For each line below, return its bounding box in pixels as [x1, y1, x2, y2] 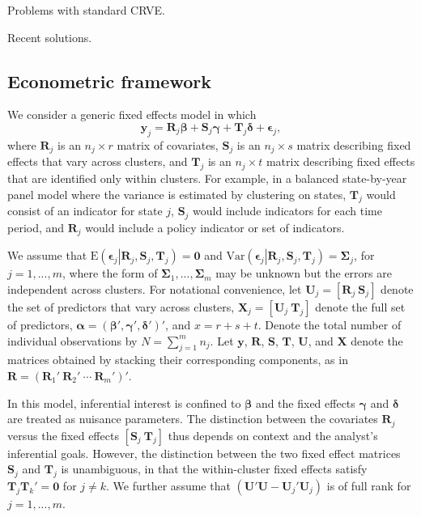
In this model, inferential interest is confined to [7, 394, 241, 411]
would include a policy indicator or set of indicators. [85, 218, 345, 235]
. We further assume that [106, 477, 231, 494]
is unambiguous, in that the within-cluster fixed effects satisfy [61, 460, 368, 477]
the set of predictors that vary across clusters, [7, 298, 235, 315]
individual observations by [7, 332, 138, 349]
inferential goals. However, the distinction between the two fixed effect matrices [7, 444, 401, 461]
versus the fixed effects [7, 426, 119, 443]
